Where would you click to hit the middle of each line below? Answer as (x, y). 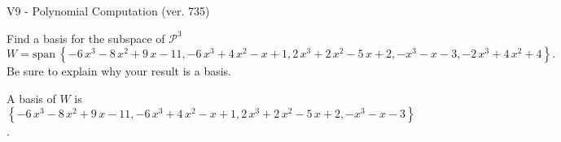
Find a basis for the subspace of (86, 38)
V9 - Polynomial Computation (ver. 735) (108, 11)
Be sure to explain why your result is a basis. (119, 71)
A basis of (31, 98)
